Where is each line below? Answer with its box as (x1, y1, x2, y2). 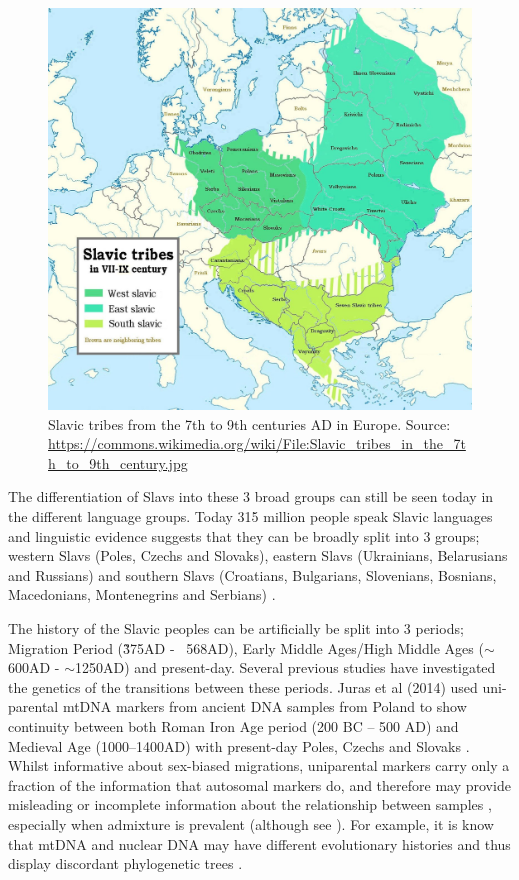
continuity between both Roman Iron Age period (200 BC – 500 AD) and (8, 715, 459, 736)
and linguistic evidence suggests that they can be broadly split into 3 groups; (8, 525, 480, 546)
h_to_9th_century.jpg (48, 452, 188, 473)
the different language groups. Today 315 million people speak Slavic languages (8, 506, 493, 527)
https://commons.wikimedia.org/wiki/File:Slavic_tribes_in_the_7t (48, 433, 466, 454)
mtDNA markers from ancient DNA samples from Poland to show (62, 696, 467, 717)
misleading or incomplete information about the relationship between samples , (8, 794, 492, 815)
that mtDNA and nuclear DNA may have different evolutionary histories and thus (8, 833, 511, 854)
